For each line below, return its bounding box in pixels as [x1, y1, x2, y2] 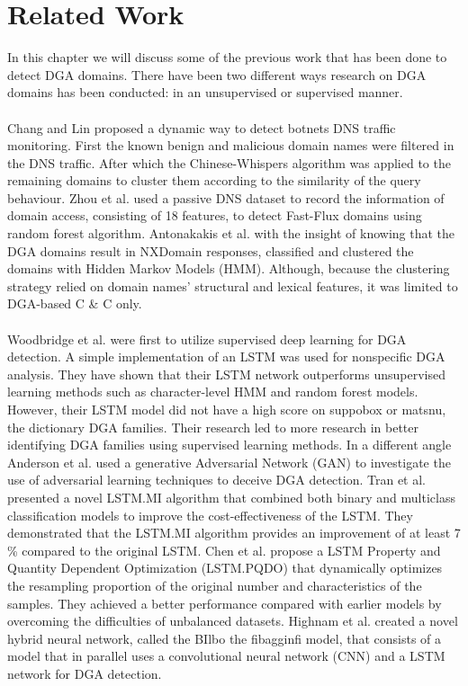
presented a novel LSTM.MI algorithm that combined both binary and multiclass [7, 487, 455, 506]
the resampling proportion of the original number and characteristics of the [7, 575, 422, 594]
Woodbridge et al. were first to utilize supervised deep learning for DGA [7, 329, 407, 348]
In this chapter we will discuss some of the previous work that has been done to [7, 48, 447, 67]
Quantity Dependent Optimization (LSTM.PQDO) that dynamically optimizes [7, 558, 443, 577]
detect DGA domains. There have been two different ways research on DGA [7, 65, 427, 84]
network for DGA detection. [7, 664, 162, 682]
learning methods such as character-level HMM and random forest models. [7, 382, 418, 401]
